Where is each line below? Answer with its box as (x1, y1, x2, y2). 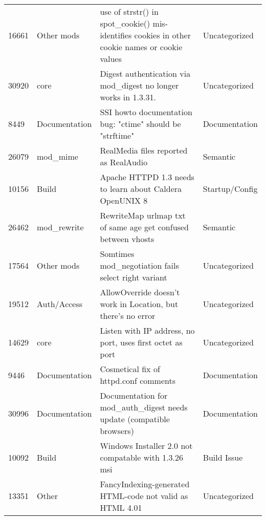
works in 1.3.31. (100, 91, 156, 103)
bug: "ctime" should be (100, 118, 181, 129)
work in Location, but (100, 298, 179, 310)
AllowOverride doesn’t (100, 286, 180, 298)
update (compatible (100, 413, 170, 425)
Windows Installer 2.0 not (100, 440, 193, 451)
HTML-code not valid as (100, 490, 188, 502)
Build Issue (203, 451, 243, 463)
